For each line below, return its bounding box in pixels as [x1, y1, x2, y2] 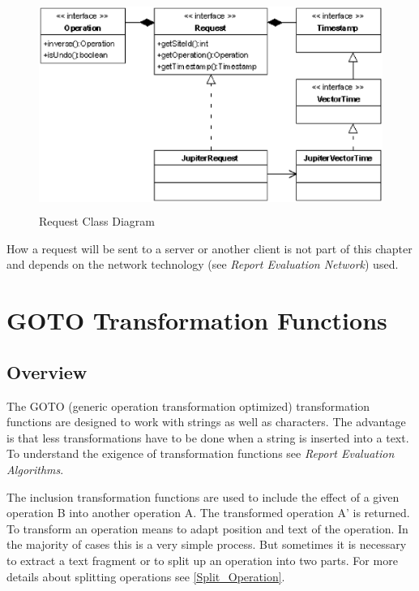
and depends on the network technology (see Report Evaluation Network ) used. [6, 256, 399, 273]
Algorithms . [6, 460, 64, 477]
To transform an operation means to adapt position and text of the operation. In [6, 520, 408, 537]
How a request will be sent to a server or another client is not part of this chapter [6, 239, 413, 257]
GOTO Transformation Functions [6, 304, 387, 337]
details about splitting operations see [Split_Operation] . [6, 567, 285, 585]
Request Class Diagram [39, 213, 155, 230]
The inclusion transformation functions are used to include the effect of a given [6, 488, 400, 505]
